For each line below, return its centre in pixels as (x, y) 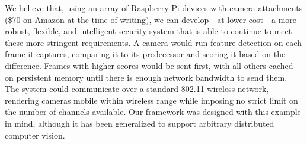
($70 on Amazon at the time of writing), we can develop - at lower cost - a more (151, 19)
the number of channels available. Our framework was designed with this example (153, 112)
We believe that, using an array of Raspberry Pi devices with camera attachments (154, 8)
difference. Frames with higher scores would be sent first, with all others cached (149, 65)
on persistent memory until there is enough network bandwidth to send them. (146, 77)
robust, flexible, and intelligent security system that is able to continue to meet (148, 31)
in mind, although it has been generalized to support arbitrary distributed (140, 123)
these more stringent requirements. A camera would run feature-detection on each (153, 42)
